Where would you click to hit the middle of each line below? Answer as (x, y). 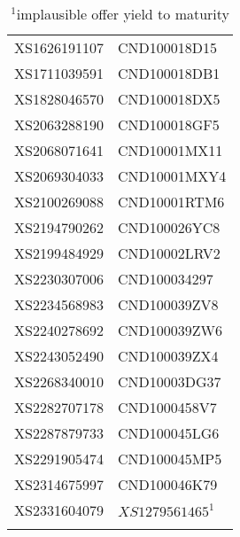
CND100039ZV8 (168, 304)
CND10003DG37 (169, 381)
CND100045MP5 (170, 459)
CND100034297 (165, 279)
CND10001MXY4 (172, 176)
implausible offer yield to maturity (123, 14)
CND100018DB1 (169, 73)
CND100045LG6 (168, 433)
